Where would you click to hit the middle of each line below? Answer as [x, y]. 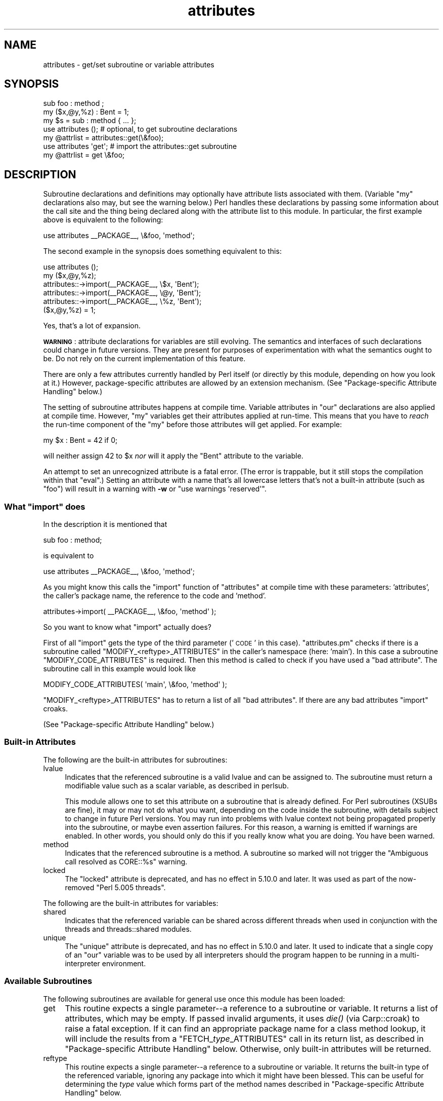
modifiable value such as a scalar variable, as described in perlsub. [177, 785]
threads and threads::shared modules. [128, 929]
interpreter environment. [105, 963]
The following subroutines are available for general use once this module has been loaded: [194, 999]
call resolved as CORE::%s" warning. [126, 861]
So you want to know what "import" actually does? [127, 627]
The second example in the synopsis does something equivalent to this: [162, 251]
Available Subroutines [48, 981]
